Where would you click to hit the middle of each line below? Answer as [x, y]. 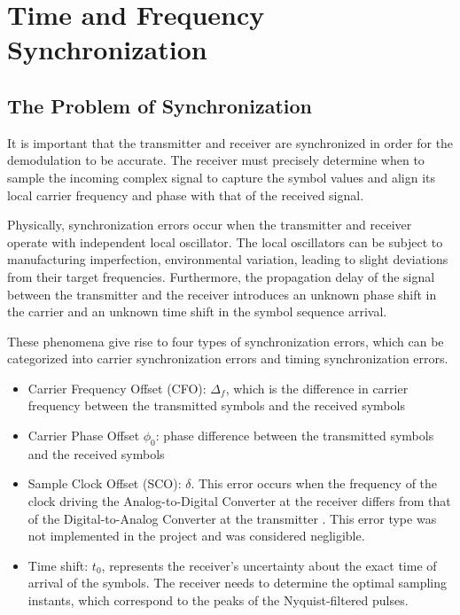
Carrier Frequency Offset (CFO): [117, 388]
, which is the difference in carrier [317, 388]
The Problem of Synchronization [160, 105]
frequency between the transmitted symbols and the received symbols [216, 405]
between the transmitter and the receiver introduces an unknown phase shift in [222, 294]
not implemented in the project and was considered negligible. [196, 536]
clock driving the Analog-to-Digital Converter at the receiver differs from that [239, 501]
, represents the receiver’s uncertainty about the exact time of [269, 565]
